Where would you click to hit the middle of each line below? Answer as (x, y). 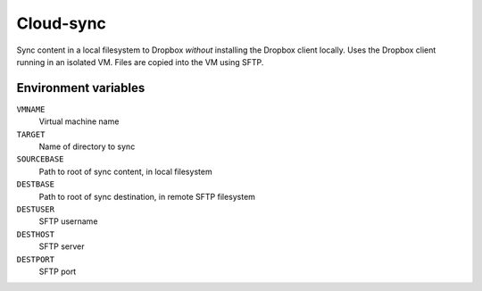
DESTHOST (36, 234)
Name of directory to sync (87, 146)
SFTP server (62, 246)
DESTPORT (36, 259)
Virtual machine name (79, 121)
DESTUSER (36, 209)
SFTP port (58, 271)
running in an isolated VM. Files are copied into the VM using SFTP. (140, 62)
